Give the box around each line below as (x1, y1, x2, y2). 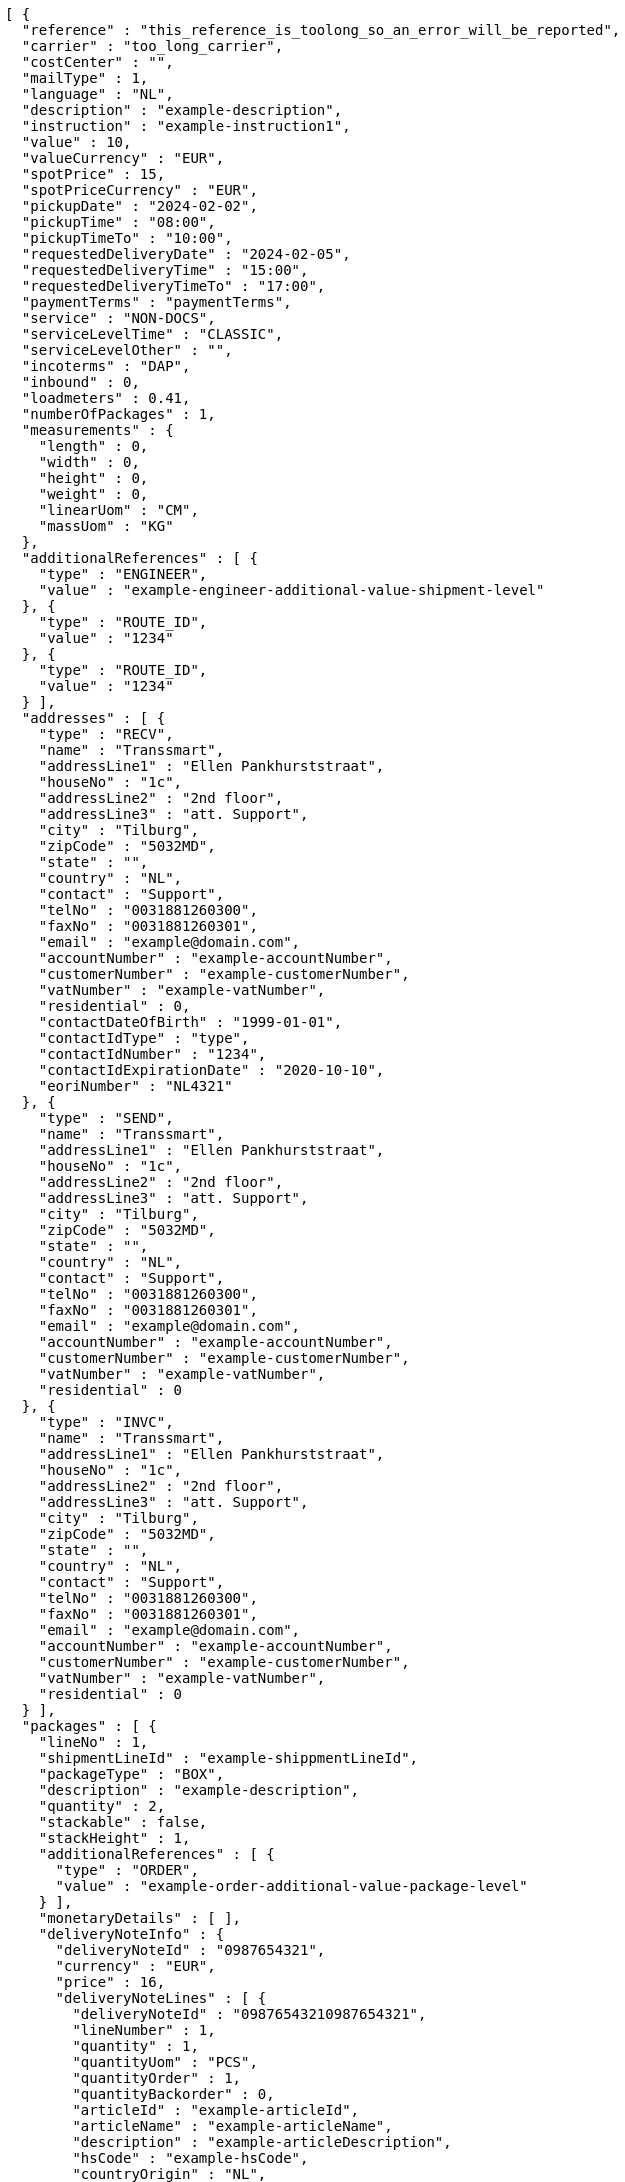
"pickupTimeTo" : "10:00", (21, 230, 233, 246)
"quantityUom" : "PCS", (72, 2054, 258, 2070)
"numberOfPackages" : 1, (21, 406, 216, 422)
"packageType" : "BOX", (38, 1766, 225, 1782)
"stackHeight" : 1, (38, 1830, 191, 1846)
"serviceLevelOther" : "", (21, 342, 233, 358)
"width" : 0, (38, 454, 140, 470)
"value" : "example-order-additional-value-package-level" (55, 1878, 528, 1894)
